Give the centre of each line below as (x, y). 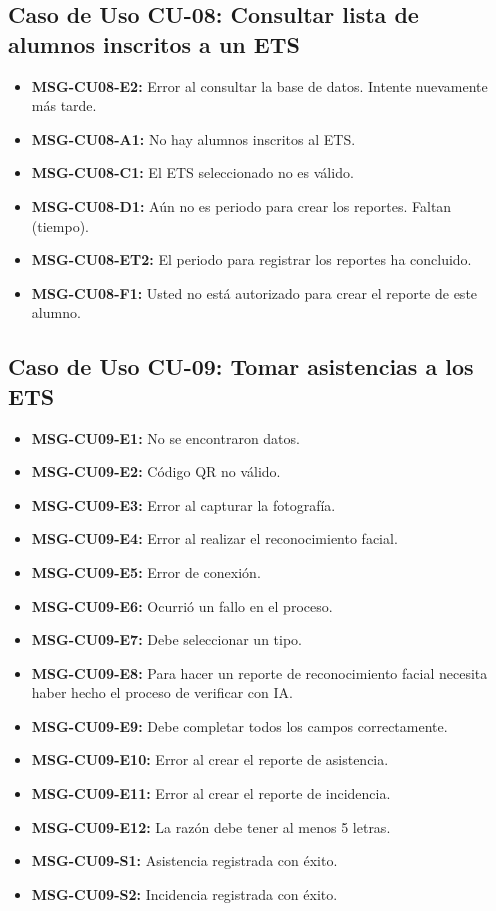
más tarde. (64, 105)
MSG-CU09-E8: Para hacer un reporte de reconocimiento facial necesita (259, 672)
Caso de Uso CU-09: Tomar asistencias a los (241, 366)
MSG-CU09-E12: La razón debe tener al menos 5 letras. (211, 826)
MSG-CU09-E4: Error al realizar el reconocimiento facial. (214, 538)
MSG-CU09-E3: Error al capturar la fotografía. (183, 504)
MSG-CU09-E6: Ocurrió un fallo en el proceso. (182, 605)
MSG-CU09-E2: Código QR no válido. (156, 471)
